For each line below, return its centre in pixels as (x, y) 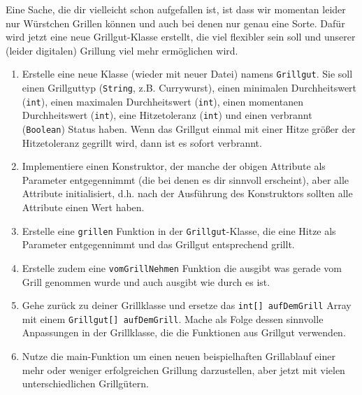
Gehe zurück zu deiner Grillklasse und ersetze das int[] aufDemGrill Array (187, 305)
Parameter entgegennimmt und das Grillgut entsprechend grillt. (158, 244)
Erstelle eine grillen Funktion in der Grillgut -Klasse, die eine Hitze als (179, 230)
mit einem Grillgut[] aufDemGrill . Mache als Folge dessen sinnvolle (173, 318)
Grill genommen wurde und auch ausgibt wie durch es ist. (146, 281)
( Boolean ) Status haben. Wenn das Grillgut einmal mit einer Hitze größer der (189, 129)
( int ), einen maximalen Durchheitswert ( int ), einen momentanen (163, 101)
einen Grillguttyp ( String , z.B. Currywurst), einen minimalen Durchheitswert (189, 88)
